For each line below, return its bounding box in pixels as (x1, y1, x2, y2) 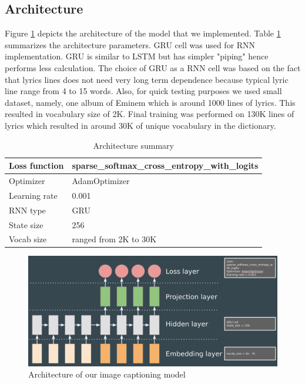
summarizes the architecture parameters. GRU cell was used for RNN (5, 38, 256, 51)
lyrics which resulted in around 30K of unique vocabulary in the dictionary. (5, 119, 276, 131)
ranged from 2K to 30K (72, 233, 157, 245)
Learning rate (9, 189, 58, 201)
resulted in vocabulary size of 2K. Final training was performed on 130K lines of (5, 108, 294, 120)
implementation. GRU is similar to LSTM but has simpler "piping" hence (5, 50, 269, 62)
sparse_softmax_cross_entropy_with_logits (72, 159, 259, 172)
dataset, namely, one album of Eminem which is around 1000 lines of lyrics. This (5, 96, 296, 108)
